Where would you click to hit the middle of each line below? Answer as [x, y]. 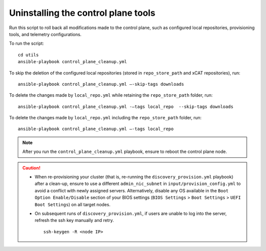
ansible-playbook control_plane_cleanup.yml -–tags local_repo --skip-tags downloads [126, 107]
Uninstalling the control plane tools [82, 13]
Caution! [32, 168]
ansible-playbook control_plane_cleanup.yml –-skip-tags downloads [101, 84]
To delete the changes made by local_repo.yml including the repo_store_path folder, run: [105, 118]
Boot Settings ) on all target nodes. [73, 204]
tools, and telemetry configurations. [45, 34]
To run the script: [27, 43]
